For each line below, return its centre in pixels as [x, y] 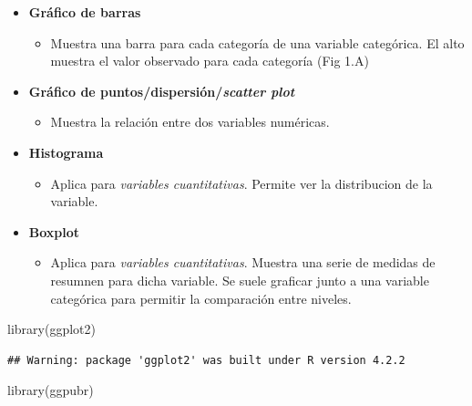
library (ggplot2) [51, 329]
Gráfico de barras [85, 12]
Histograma [66, 152]
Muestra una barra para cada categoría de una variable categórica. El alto [257, 42]
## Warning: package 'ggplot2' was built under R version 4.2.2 [206, 360]
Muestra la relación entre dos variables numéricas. [190, 122]
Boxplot [54, 231]
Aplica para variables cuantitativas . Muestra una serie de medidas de [243, 262]
